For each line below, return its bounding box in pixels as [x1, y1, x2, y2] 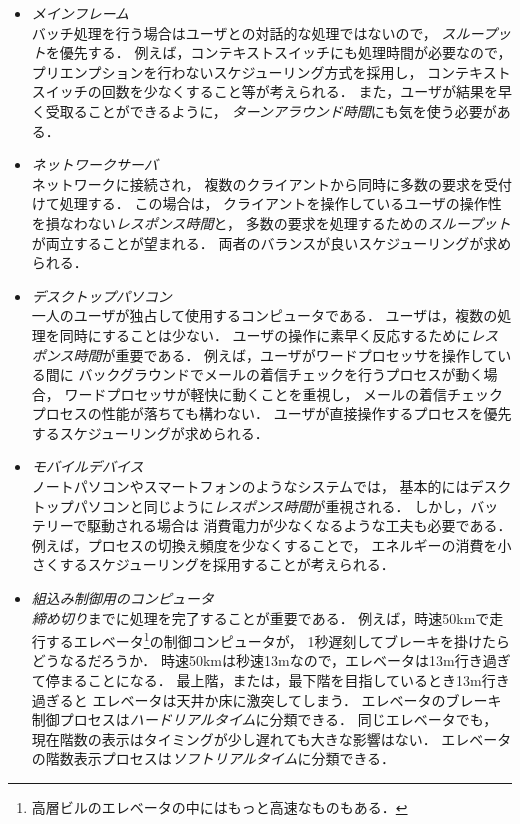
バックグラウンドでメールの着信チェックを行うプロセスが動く [78, 364, 484, 385]
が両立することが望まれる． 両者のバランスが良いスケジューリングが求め [31, 232, 512, 253]
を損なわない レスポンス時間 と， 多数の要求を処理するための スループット [31, 212, 511, 233]
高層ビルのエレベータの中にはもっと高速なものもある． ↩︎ [31, 797, 408, 818]
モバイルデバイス [31, 456, 144, 477]
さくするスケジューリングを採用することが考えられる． [31, 554, 395, 575]
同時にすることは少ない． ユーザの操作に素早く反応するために [59, 324, 471, 345]
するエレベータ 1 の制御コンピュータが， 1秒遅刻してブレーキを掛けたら [45, 628, 511, 651]
